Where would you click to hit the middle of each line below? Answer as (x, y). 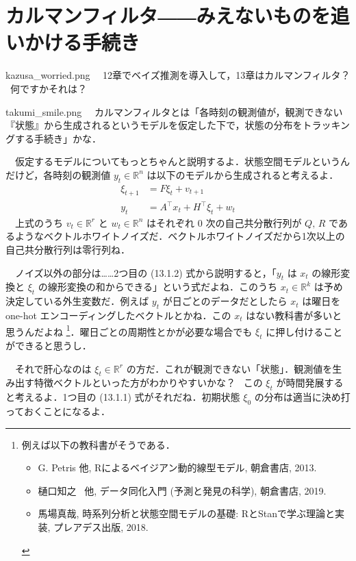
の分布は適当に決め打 (302, 397)
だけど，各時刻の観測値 (58, 174)
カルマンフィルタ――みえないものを (168, 15)
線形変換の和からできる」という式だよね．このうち (163, 287)
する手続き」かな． (58, 138)
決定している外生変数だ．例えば (77, 301)
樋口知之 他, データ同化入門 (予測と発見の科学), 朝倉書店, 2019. (182, 490)
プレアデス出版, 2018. (101, 527)
